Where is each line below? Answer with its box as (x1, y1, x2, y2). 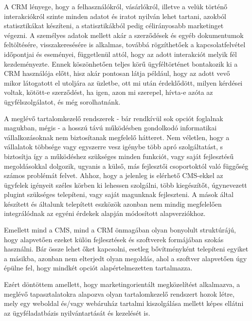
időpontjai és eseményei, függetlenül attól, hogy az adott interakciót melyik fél (4, 49, 237, 59)
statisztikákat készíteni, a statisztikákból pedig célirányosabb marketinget (4, 20, 224, 31)
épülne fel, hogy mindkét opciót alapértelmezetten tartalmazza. (4, 263, 193, 273)
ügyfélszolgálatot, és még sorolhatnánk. (4, 96, 121, 107)
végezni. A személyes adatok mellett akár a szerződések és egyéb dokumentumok (4, 30, 244, 40)
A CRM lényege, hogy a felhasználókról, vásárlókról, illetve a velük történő (4, 1, 228, 11)
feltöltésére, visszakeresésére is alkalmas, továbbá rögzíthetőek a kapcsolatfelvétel (4, 39, 246, 50)
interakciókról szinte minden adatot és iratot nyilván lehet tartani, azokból (4, 11, 226, 21)
